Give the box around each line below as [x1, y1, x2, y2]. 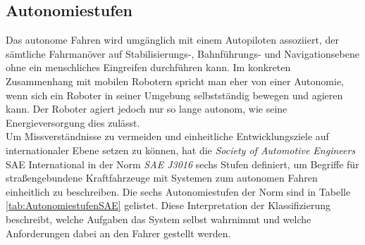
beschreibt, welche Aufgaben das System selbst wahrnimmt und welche [6, 211, 311, 226]
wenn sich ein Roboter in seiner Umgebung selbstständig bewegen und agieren [6, 87, 343, 102]
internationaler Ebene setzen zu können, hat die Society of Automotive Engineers [6, 142, 356, 157]
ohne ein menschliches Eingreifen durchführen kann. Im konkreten [6, 60, 291, 75]
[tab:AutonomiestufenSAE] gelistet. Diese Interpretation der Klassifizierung [6, 198, 331, 213]
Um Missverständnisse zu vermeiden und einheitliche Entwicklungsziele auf [6, 129, 329, 144]
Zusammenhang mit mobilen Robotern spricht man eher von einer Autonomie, [6, 73, 345, 88]
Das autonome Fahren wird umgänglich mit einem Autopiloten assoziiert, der [6, 32, 339, 47]
